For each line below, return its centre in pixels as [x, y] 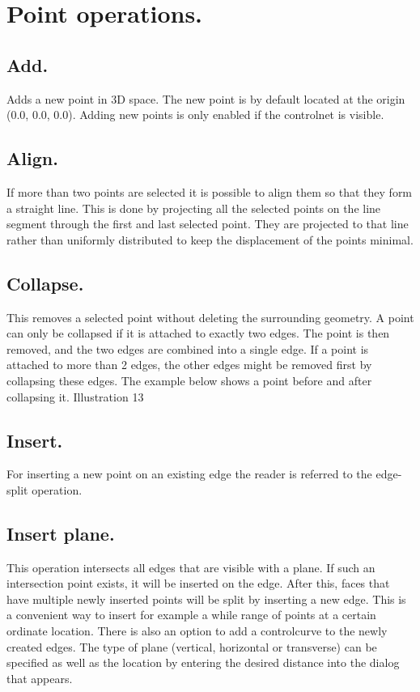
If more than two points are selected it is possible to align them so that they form [210, 191]
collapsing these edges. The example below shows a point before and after [189, 380]
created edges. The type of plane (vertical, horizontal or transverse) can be [192, 646]
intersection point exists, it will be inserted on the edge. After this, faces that [198, 583]
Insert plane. [61, 533]
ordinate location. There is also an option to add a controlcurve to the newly [197, 631]
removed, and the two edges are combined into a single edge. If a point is [188, 348]
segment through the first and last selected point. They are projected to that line [208, 224]
